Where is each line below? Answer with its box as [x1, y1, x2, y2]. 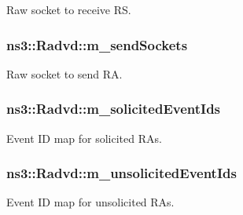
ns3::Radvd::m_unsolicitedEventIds [6, 163, 237, 183]
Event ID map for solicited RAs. [6, 129, 162, 146]
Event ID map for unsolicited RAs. [6, 194, 175, 210]
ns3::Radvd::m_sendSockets [6, 35, 188, 54]
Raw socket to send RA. [6, 65, 123, 82]
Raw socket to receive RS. [6, 2, 131, 17]
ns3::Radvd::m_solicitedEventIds [6, 99, 221, 118]
